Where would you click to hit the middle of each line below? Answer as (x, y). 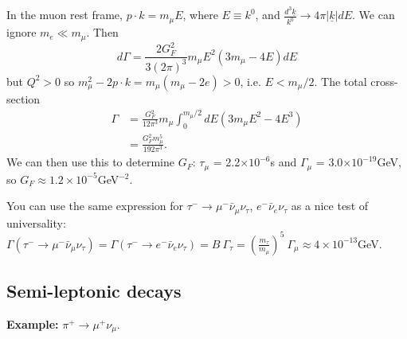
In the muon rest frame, (65, 15)
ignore (22, 32)
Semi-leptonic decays (94, 291)
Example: (33, 323)
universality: (36, 222)
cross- (384, 81)
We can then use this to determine (90, 162)
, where (200, 15)
